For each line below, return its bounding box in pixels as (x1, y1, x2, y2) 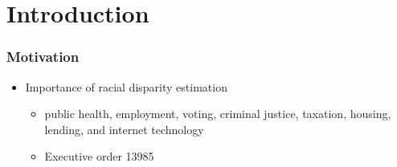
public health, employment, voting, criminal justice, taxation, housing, (44, 105, 391, 122)
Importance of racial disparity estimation (25, 78, 227, 95)
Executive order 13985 (44, 148, 154, 165)
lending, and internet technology (44, 120, 204, 137)
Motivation (6, 47, 80, 67)
